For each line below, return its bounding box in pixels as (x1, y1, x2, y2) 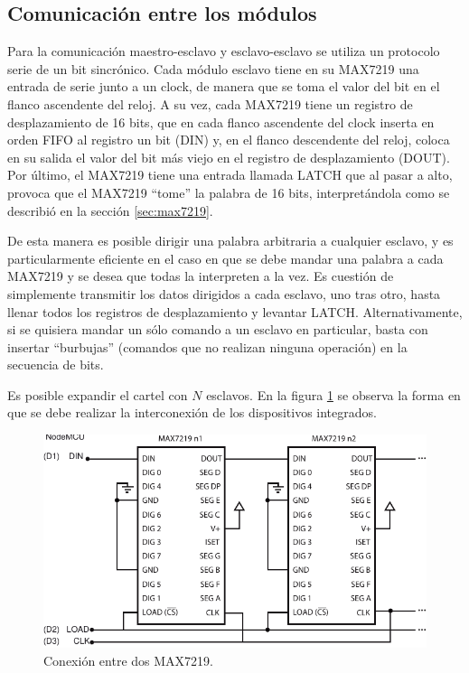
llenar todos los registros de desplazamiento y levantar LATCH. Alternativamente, (7, 302, 463, 321)
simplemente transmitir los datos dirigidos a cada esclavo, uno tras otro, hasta (7, 284, 441, 303)
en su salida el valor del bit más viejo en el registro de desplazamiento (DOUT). (7, 147, 450, 166)
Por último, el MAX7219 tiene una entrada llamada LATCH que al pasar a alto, (7, 165, 453, 184)
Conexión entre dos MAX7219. (43, 650, 213, 669)
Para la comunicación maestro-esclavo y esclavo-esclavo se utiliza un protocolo (7, 42, 440, 61)
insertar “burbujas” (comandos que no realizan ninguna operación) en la (7, 337, 408, 356)
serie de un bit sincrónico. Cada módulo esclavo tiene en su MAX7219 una (7, 59, 419, 78)
